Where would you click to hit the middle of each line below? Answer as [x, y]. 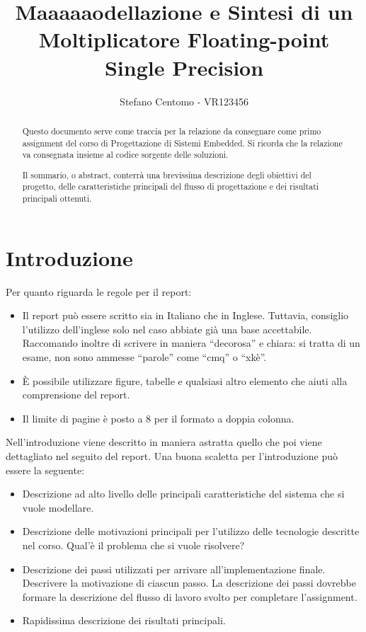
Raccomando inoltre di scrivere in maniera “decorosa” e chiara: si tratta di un [191, 343]
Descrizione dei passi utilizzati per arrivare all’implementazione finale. [174, 569]
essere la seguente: [45, 470]
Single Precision [184, 67]
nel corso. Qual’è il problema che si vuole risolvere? [133, 545]
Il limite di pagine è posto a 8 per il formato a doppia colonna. [158, 418]
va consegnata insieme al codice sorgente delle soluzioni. [125, 155]
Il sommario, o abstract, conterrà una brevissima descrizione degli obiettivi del [167, 174]
